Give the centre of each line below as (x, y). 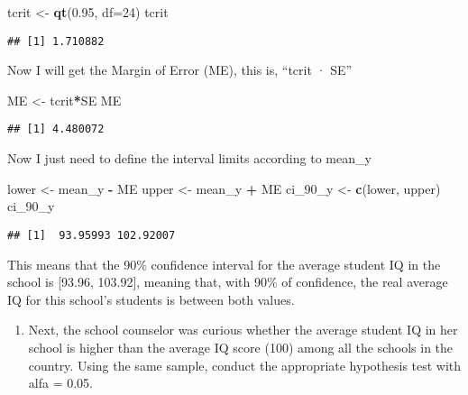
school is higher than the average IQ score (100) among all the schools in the (241, 347)
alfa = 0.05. (60, 383)
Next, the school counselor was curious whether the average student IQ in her (243, 330)
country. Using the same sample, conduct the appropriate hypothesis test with (245, 365)
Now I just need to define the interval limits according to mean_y (189, 158)
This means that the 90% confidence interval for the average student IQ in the (224, 264)
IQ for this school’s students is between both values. (151, 299)
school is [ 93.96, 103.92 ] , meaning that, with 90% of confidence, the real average (228, 282)
